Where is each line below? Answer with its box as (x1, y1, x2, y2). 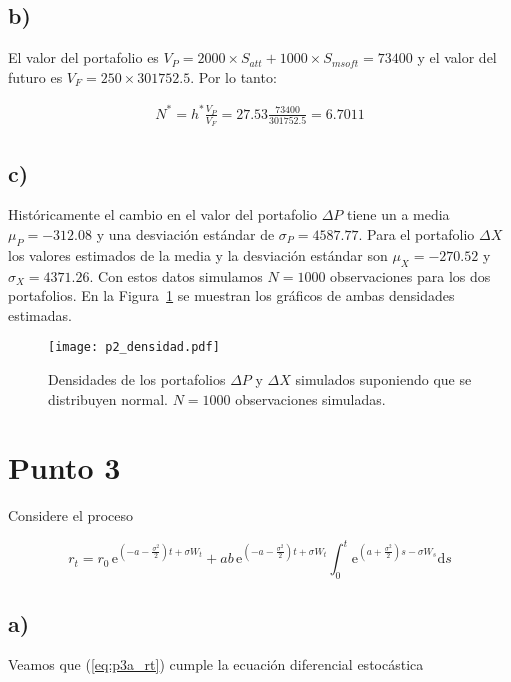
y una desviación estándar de (96, 223, 275, 244)
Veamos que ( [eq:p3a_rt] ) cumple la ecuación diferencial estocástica (8, 654, 424, 675)
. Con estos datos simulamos (89, 265, 263, 286)
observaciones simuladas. (235, 388, 386, 409)
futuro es (8, 66, 63, 87)
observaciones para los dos (330, 265, 491, 286)
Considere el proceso (8, 505, 134, 526)
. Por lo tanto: (190, 66, 277, 87)
